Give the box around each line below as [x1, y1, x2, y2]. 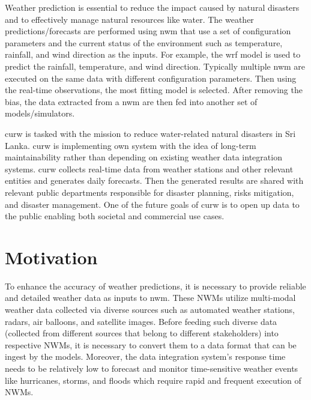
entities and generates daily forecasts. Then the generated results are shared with [5, 174, 304, 187]
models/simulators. [5, 107, 75, 120]
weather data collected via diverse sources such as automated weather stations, [5, 303, 295, 315]
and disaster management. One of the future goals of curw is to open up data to [5, 198, 300, 210]
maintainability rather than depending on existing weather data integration [5, 151, 282, 163]
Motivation [5, 244, 98, 269]
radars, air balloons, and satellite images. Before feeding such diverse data [5, 315, 277, 327]
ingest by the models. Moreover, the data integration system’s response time [5, 350, 286, 363]
